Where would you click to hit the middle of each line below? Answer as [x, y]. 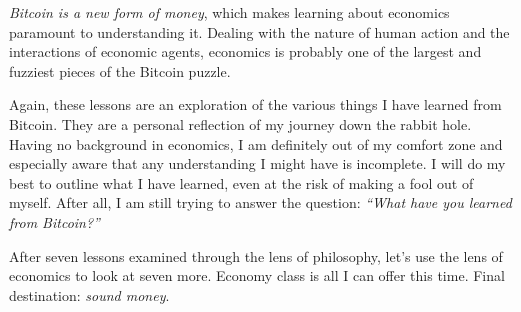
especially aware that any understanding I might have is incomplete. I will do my [257, 163]
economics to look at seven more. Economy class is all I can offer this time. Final [257, 275]
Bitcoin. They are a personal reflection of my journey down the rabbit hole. [240, 123]
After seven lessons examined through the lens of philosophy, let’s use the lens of [256, 255]
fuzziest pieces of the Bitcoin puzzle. [120, 70]
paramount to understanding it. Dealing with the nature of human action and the [259, 31]
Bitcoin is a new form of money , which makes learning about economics [229, 12]
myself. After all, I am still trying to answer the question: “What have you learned [260, 202]
